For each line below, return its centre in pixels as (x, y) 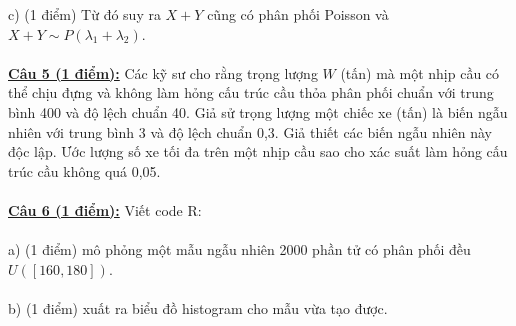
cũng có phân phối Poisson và (298, 14)
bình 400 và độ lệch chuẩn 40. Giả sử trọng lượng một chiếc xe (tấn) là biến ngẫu (258, 111)
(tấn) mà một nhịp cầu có (420, 72)
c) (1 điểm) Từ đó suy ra (84, 14)
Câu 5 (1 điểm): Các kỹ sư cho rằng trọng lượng (163, 72)
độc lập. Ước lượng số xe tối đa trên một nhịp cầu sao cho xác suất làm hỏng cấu (258, 151)
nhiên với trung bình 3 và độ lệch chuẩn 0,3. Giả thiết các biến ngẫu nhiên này (250, 131)
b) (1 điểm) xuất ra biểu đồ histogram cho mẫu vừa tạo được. (198, 307)
